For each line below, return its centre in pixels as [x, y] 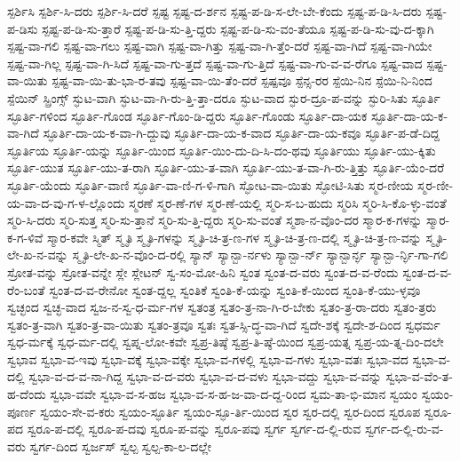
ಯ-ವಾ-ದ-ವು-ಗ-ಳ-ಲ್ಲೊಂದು [66, 202]
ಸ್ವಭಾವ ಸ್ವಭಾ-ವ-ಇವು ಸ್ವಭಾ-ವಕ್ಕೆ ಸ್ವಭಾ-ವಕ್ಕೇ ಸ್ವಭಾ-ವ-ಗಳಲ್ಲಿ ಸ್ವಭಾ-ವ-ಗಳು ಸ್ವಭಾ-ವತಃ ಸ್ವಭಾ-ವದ [208, 358]
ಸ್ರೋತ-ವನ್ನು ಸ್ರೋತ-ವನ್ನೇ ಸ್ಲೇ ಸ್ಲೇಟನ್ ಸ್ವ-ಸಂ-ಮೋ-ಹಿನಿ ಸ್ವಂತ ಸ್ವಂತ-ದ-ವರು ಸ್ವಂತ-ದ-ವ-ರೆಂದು [203, 271]
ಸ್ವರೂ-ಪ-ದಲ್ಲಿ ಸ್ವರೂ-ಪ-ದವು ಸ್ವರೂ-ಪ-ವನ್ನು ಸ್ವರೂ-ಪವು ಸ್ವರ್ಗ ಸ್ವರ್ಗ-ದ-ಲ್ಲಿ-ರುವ [194, 429]
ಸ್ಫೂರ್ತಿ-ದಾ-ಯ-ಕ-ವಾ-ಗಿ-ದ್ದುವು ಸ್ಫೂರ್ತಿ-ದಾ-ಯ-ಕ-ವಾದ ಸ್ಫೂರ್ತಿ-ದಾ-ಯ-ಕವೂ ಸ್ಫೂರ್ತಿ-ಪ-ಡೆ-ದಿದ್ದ [242, 133]
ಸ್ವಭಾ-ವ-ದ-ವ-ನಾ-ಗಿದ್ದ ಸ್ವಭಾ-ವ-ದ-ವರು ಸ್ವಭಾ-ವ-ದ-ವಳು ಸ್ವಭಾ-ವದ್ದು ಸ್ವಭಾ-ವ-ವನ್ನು [205, 376]
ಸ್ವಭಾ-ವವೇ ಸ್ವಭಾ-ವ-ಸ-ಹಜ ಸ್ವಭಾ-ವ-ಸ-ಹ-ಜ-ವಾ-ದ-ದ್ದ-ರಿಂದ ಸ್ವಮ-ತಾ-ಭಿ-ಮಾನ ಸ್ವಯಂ [234, 394]
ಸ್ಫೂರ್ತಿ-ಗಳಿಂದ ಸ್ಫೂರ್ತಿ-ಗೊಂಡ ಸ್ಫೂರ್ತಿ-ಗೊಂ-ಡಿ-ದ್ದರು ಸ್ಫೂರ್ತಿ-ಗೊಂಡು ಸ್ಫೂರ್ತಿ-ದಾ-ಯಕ [187, 115]
